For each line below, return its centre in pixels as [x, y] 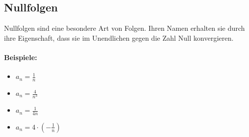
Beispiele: [21, 57]
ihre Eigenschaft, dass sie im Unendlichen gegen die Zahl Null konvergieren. [119, 37]
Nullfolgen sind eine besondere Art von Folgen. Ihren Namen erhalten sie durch [124, 28]
